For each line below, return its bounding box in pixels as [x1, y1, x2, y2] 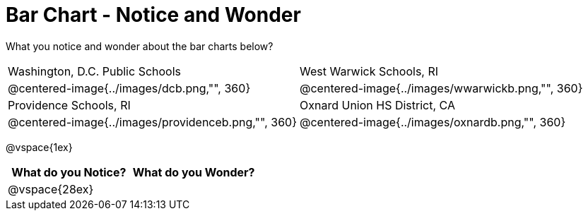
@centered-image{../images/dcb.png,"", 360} [8, 80, 251, 95]
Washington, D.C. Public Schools [8, 64, 182, 78]
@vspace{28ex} [8, 181, 94, 196]
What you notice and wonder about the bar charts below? [6, 40, 274, 52]
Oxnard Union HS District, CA [300, 97, 455, 112]
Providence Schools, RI [8, 97, 131, 112]
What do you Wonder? [132, 164, 255, 179]
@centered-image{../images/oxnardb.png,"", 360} [300, 114, 566, 129]
